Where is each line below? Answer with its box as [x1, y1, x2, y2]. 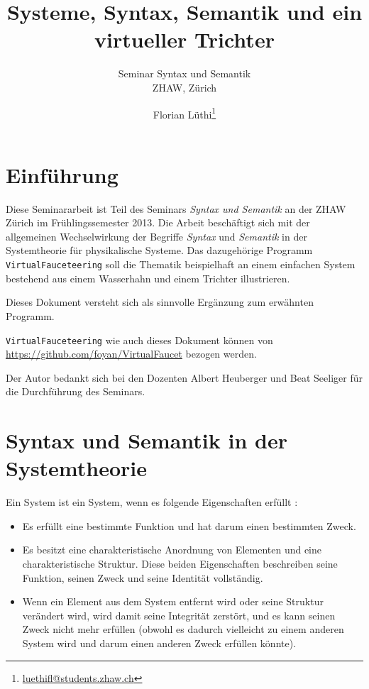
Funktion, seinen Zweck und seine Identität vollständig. [22, 570, 263, 585]
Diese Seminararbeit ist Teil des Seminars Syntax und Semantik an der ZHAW [6, 201, 346, 216]
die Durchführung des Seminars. [6, 384, 145, 399]
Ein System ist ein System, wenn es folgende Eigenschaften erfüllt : [6, 495, 298, 509]
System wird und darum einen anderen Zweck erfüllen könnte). [22, 636, 297, 650]
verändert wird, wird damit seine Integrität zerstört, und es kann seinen [22, 607, 336, 622]
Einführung [6, 160, 119, 189]
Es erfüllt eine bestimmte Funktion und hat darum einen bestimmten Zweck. [22, 518, 356, 533]
